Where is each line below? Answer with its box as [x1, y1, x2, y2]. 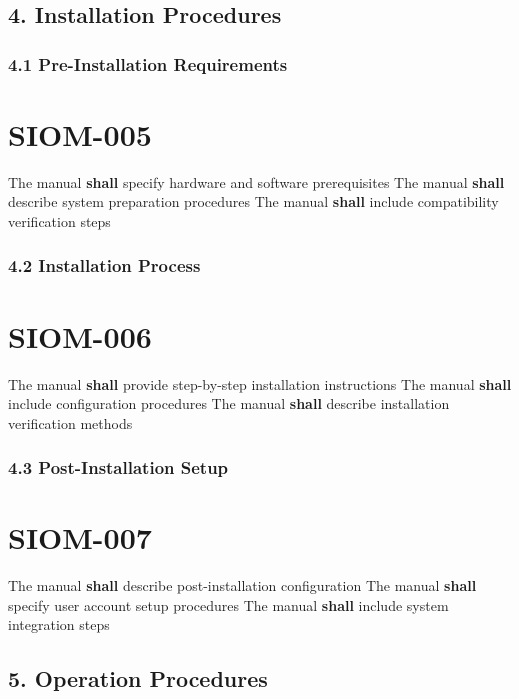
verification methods [8, 412, 133, 433]
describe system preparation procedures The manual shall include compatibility [8, 191, 499, 212]
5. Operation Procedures [8, 663, 268, 694]
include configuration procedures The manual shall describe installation [8, 393, 450, 414]
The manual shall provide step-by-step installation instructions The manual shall [8, 373, 512, 394]
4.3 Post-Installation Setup [8, 455, 229, 480]
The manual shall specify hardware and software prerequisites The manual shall [8, 171, 505, 192]
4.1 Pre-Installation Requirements [8, 51, 288, 76]
